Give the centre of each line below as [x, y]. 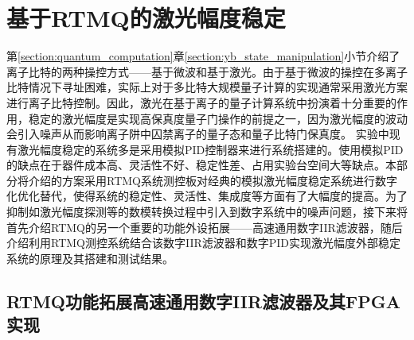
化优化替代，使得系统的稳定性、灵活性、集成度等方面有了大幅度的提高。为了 [207, 196]
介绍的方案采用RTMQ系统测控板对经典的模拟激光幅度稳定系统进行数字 [213, 180]
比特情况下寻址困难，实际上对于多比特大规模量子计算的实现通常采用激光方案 [207, 87]
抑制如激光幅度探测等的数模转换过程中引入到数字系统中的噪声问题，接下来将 [207, 212]
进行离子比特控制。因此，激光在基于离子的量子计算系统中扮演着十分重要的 [201, 102]
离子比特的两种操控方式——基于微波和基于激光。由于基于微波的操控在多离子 [207, 71]
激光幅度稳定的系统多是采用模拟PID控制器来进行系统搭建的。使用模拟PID [210, 149]
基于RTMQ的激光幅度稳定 [146, 18]
